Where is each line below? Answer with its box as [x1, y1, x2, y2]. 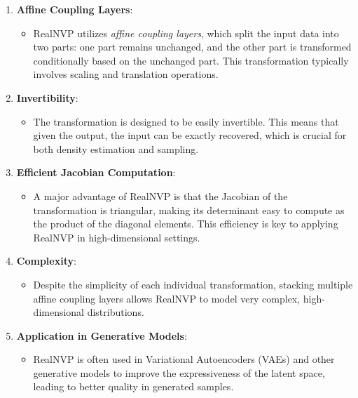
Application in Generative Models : [16, 328, 187, 343]
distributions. [87, 305, 144, 319]
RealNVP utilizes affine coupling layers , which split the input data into [33, 25, 339, 40]
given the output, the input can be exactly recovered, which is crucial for [33, 128, 347, 142]
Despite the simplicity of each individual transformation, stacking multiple [33, 277, 353, 291]
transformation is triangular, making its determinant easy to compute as [33, 202, 345, 217]
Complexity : [16, 253, 76, 268]
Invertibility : [16, 90, 78, 105]
